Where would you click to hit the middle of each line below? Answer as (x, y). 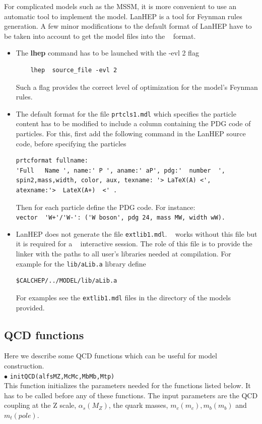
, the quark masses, (138, 405)
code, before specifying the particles (71, 143)
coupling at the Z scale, (40, 405)
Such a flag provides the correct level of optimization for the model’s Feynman (137, 87)
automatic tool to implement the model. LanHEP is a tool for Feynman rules (123, 16)
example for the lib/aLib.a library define (81, 263)
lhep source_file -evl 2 (74, 70)
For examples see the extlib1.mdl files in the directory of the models (123, 297)
